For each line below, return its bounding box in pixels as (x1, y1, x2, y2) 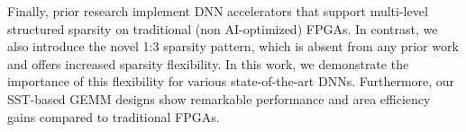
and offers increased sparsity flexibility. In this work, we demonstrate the (7, 54, 409, 73)
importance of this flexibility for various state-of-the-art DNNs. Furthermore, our (7, 72, 455, 91)
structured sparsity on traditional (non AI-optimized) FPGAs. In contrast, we (7, 19, 438, 38)
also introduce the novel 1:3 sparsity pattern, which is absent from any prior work (7, 37, 459, 56)
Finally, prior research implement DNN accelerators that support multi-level (7, 2, 428, 20)
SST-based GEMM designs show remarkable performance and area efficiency (7, 89, 431, 108)
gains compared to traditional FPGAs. (7, 107, 220, 126)
